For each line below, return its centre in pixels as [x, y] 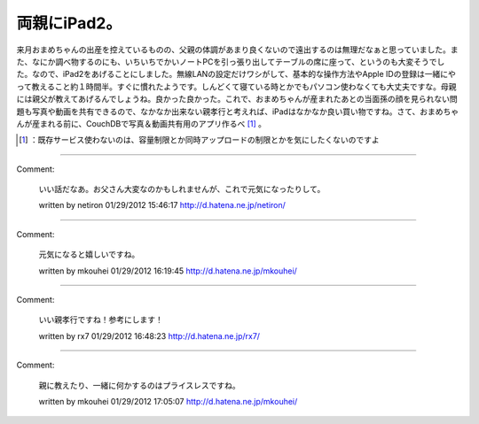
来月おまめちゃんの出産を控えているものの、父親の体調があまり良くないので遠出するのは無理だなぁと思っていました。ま [237, 50]
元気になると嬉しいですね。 [89, 254]
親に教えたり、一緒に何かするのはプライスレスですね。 [140, 385]
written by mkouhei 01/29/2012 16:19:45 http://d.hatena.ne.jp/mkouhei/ [168, 271]
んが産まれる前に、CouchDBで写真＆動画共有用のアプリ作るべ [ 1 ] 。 [141, 123]
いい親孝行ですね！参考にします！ [101, 320]
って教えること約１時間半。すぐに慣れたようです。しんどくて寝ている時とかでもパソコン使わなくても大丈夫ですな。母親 [236, 86]
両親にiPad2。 [69, 23]
